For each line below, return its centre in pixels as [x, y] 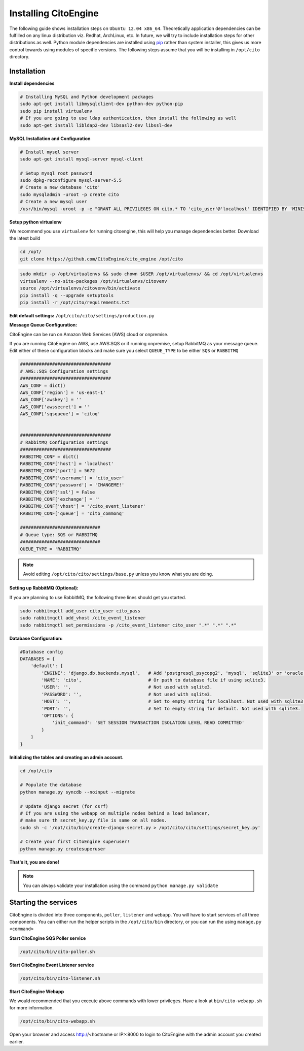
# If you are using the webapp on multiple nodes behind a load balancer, [115, 813]
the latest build [25, 238]
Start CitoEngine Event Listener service [52, 965]
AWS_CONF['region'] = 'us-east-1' [63, 393]
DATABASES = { [37, 659]
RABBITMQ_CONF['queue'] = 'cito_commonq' [72, 513]
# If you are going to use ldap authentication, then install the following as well [128, 118]
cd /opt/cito [36, 771]
